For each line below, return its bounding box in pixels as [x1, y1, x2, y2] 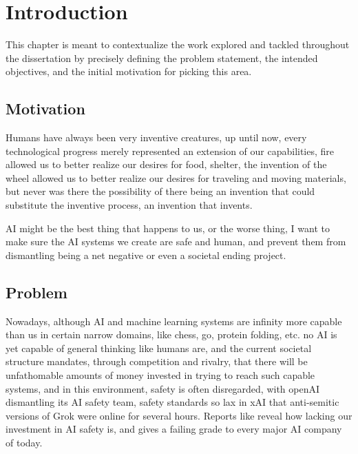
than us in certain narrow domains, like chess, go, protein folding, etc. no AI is [6, 327, 337, 342]
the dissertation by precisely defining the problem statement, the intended [6, 50, 318, 65]
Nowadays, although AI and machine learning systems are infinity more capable [6, 313, 342, 328]
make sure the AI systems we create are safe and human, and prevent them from [6, 234, 346, 249]
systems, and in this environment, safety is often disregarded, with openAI [6, 381, 320, 395]
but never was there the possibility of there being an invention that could [6, 184, 315, 198]
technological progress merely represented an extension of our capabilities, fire [6, 143, 335, 158]
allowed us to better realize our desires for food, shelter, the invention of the [6, 157, 327, 172]
